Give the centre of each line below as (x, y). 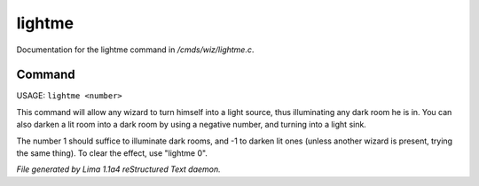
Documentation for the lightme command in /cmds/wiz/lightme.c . (135, 50)
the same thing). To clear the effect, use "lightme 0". (112, 153)
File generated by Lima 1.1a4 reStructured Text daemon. (118, 169)
